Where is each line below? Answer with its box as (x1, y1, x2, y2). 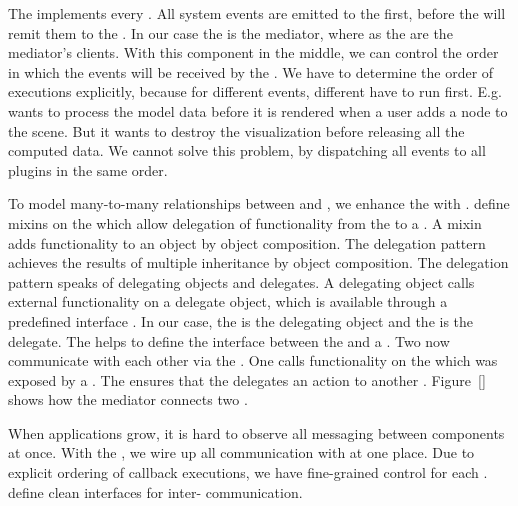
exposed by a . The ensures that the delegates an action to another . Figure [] (8, 369, 486, 390)
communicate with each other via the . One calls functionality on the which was (8, 350, 498, 371)
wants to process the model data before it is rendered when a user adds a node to (8, 100, 508, 121)
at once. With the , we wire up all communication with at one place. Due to (8, 442, 475, 463)
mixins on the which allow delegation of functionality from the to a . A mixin (8, 212, 482, 233)
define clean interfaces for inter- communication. (8, 481, 303, 502)
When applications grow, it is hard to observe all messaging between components (8, 422, 505, 443)
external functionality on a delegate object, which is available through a (8, 291, 448, 312)
